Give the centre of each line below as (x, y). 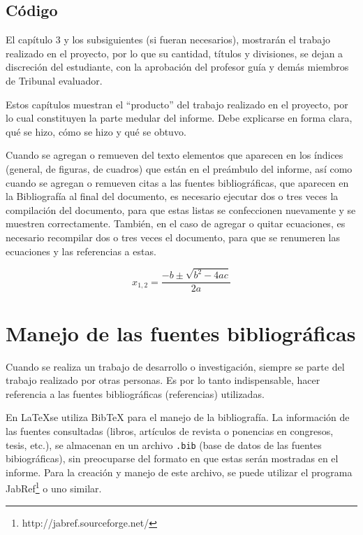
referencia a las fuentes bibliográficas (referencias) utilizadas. (135, 393)
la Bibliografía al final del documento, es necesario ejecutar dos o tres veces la (172, 196)
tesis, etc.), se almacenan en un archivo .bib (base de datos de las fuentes (164, 444)
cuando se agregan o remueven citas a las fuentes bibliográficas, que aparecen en (177, 182)
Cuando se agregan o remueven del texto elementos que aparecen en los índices (175, 155)
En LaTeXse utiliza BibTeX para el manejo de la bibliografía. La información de (178, 417)
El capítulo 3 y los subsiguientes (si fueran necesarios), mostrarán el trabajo (168, 40)
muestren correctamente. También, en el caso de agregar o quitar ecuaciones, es (176, 223)
